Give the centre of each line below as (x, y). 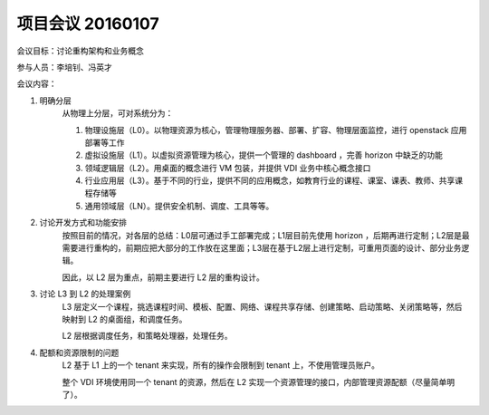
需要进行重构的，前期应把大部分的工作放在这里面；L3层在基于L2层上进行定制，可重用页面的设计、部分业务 (262, 248)
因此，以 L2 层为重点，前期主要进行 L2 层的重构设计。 (163, 277)
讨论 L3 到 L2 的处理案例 (85, 294)
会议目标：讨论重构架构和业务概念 (80, 51)
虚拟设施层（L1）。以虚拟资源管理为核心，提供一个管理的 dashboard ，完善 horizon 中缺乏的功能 (264, 155)
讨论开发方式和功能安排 (83, 223)
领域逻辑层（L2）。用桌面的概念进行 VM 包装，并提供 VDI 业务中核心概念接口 (228, 168)
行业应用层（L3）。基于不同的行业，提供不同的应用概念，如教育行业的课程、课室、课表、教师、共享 (270, 180)
